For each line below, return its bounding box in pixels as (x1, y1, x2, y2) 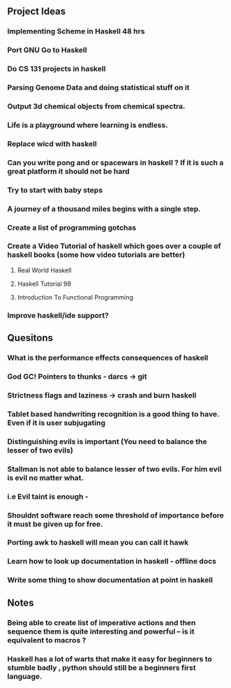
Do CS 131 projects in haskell (7, 64, 106, 74)
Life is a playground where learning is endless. (7, 120, 169, 130)
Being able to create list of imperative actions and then (7, 617, 196, 627)
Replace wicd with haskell (7, 139, 97, 149)
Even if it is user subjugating (7, 418, 106, 427)
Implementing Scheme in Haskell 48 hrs (7, 27, 145, 36)
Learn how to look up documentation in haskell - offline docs (7, 557, 216, 566)
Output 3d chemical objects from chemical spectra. (7, 101, 186, 111)
